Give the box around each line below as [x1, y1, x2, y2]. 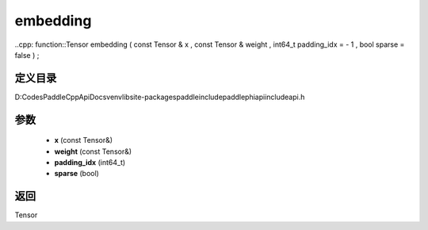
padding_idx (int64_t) [54, 158, 126, 167]
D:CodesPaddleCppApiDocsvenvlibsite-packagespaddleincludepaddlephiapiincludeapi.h [14, 92, 305, 102]
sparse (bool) [54, 169, 99, 178]
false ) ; [14, 50, 40, 59]
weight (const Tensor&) [54, 147, 132, 156]
